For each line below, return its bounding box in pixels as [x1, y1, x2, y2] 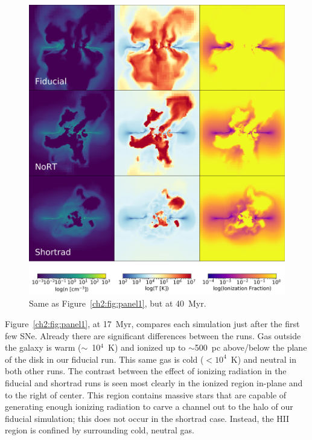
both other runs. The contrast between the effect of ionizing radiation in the [5, 365, 287, 377]
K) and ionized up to [108, 341, 186, 354]
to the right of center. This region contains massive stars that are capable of [5, 388, 287, 401]
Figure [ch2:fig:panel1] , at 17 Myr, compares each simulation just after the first [5, 317, 300, 330]
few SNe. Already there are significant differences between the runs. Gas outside [5, 329, 301, 342]
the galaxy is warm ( [5, 341, 81, 354]
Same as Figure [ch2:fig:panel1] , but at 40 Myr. [29, 297, 206, 310]
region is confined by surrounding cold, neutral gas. [5, 424, 194, 436]
